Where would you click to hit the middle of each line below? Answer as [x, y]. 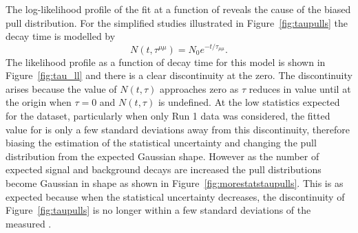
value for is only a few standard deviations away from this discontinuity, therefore [178, 129]
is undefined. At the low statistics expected [249, 102]
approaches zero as [199, 88]
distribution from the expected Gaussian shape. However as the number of [162, 156]
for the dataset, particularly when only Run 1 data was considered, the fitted [168, 116]
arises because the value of [61, 88]
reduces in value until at [300, 88]
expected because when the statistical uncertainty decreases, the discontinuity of [175, 196]
